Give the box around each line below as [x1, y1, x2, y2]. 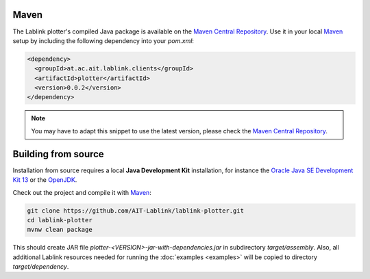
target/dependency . [12, 263, 69, 271]
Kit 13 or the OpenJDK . [12, 176, 77, 184]
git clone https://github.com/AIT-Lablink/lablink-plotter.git [27, 207, 245, 215]
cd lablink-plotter [27, 216, 92, 224]
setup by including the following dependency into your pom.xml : [12, 36, 195, 44]
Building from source [12, 148, 104, 160]
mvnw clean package [27, 226, 92, 234]
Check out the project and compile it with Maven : [12, 188, 152, 196]
